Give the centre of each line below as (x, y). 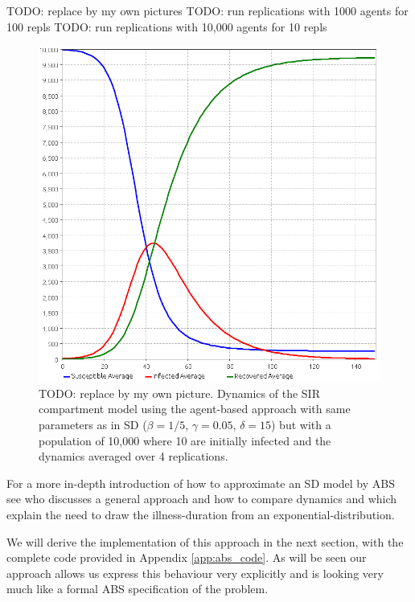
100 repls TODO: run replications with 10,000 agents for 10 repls (167, 26)
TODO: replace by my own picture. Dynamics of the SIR (179, 393)
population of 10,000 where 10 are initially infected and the (185, 440)
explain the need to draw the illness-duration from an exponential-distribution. (201, 514)
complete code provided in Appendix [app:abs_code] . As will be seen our (187, 557)
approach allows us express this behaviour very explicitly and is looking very (195, 573)
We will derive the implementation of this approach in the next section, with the (205, 541)
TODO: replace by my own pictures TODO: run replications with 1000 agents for (207, 10)
